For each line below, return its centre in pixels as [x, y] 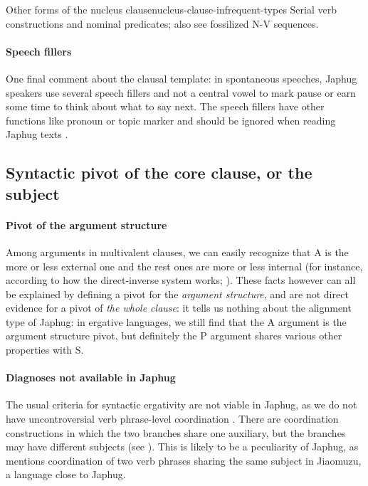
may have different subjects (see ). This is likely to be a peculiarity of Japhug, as [182, 447]
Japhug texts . [37, 134]
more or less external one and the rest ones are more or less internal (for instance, [184, 266]
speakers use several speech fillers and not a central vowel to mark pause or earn [181, 92]
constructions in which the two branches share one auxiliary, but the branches [176, 432]
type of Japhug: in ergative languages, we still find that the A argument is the [176, 321]
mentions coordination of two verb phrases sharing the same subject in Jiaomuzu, [184, 460]
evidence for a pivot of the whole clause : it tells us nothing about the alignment [179, 308]
